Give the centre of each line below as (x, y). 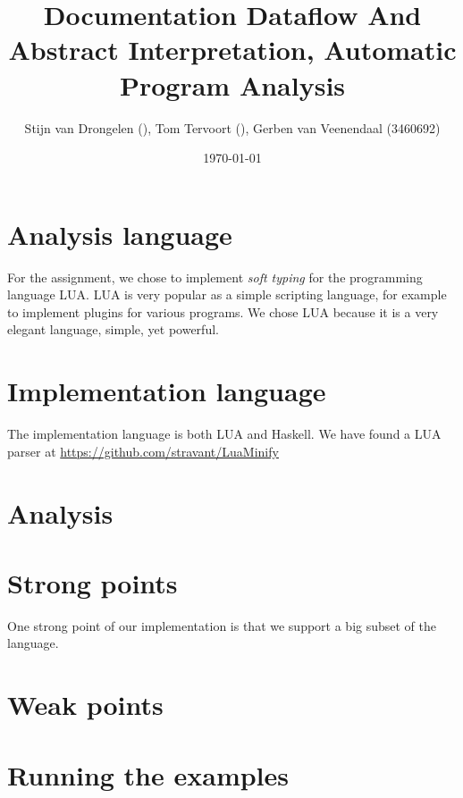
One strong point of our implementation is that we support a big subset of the (222, 625)
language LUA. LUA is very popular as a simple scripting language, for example (227, 294)
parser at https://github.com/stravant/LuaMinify (143, 451)
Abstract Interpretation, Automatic (232, 50)
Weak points (85, 705)
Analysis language (120, 234)
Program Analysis (232, 84)
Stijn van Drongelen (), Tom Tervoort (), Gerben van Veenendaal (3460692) (232, 127)
